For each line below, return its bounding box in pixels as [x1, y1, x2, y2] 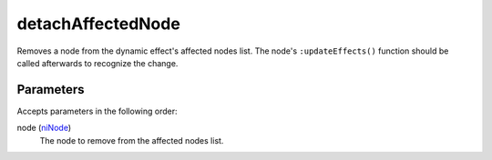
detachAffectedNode [16, 14, 181, 34]
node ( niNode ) [16, 123, 72, 134]
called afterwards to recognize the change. [16, 57, 179, 68]
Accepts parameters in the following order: [16, 105, 178, 116]
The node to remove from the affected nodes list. [39, 135, 224, 145]
